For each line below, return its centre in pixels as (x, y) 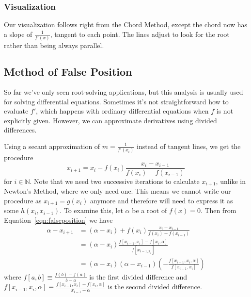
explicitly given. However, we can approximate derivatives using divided (110, 120)
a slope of (18, 34)
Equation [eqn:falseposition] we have (58, 220)
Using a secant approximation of (52, 146)
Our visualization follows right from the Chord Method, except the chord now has (126, 25)
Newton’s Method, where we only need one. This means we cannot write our (118, 191)
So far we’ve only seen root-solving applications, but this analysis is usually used (124, 91)
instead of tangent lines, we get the (188, 146)
